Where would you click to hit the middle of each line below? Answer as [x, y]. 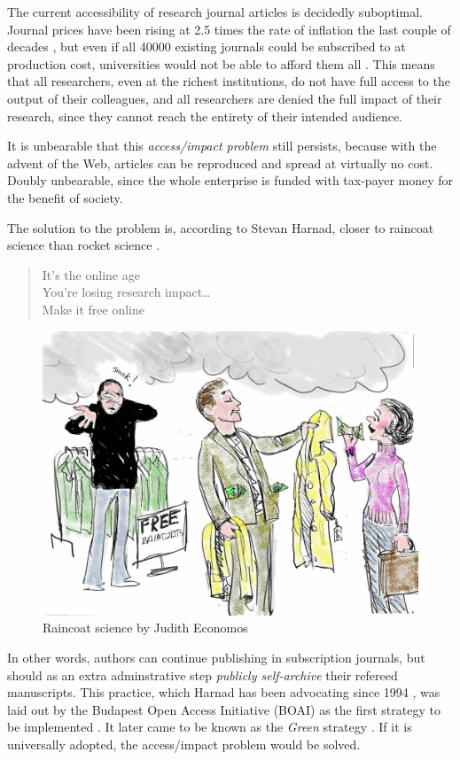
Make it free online [93, 309]
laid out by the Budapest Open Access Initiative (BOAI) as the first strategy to [224, 709]
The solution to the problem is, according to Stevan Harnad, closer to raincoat [221, 227]
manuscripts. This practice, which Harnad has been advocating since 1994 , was [224, 692]
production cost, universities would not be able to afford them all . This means [221, 63]
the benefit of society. [65, 197]
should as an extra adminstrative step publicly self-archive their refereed [203, 675]
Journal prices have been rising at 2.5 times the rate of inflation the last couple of [229, 29]
